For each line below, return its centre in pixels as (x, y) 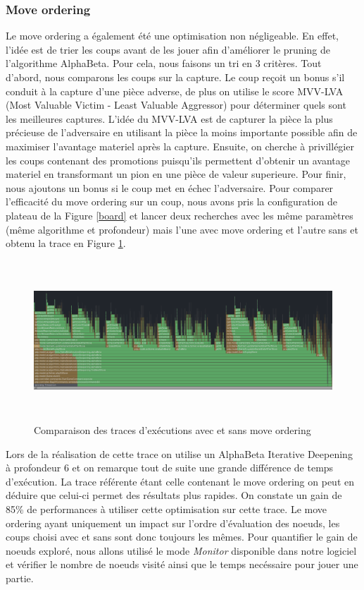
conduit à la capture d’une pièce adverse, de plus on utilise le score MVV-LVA (175, 91)
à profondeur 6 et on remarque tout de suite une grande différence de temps (170, 468)
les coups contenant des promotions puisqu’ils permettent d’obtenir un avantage (178, 160)
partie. (20, 578)
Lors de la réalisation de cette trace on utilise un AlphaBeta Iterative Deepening (179, 453)
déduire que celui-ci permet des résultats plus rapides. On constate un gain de (174, 495)
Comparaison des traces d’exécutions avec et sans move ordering (172, 430)
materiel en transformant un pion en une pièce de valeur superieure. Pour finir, (176, 174)
